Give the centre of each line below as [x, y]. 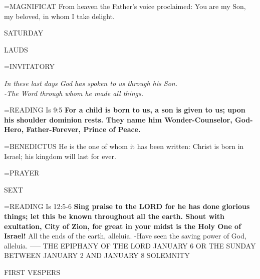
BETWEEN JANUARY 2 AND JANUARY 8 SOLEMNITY [97, 255]
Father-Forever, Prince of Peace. [83, 129]
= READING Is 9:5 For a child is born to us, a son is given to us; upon [125, 110]
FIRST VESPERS [32, 272]
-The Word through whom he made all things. [74, 93]
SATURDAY [24, 33]
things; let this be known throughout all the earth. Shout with [114, 216]
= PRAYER [22, 173]
